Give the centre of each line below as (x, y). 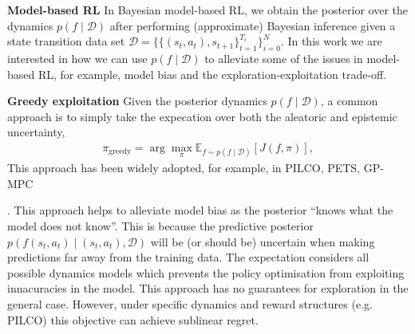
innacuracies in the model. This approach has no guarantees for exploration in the (208, 288)
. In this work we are (331, 41)
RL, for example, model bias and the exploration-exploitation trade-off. (212, 74)
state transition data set (66, 41)
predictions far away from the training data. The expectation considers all (188, 257)
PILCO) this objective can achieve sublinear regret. (133, 319)
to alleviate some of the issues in (284, 58)
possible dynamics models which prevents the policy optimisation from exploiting (206, 272)
